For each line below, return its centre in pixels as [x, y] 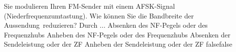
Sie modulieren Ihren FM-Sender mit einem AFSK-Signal [90, 6]
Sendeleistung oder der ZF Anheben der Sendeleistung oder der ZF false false [118, 44]
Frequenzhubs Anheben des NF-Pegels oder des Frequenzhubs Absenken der [117, 34]
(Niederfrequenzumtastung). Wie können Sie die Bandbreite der [99, 15]
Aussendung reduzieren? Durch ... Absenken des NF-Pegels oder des [106, 25]
